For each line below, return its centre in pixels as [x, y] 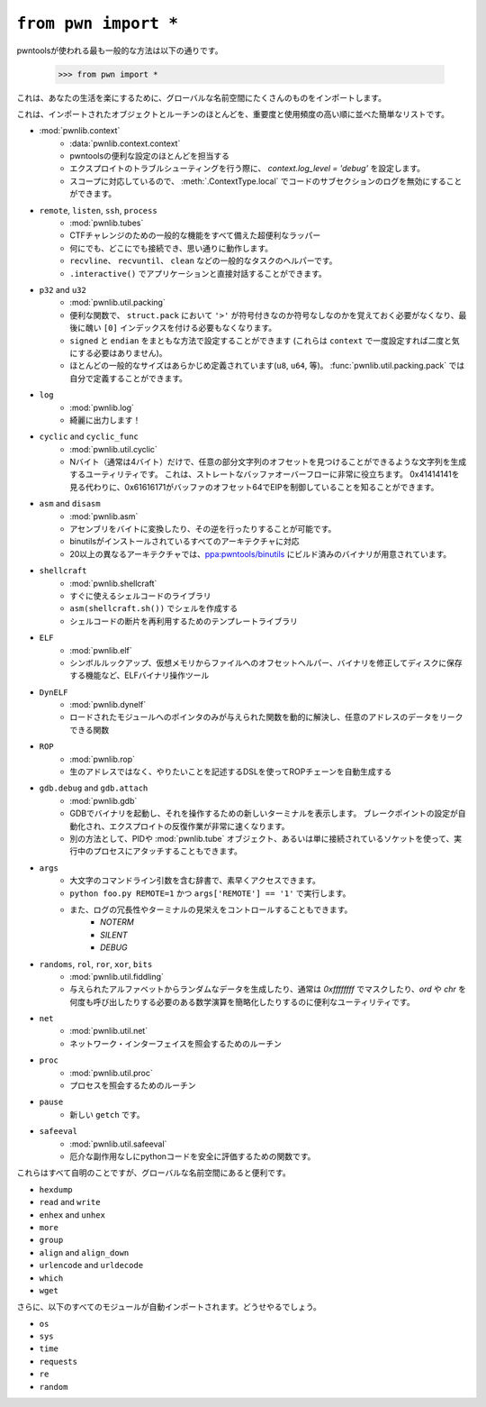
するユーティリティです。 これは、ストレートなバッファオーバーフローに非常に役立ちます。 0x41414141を [265, 474]
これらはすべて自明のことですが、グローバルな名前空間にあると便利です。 [154, 1173]
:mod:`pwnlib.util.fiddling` [117, 976]
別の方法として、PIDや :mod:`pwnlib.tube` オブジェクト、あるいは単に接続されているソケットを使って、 [262, 839]
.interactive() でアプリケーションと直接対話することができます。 [198, 273]
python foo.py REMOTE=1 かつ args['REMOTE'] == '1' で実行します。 [210, 893]
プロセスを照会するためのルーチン [133, 1085]
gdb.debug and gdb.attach [94, 788]
